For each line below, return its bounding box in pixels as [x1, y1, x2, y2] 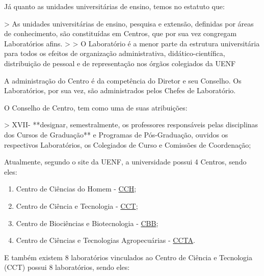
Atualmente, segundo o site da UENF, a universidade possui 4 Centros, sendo [4, 156, 247, 167]
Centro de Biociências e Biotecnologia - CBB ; [16, 217, 159, 228]
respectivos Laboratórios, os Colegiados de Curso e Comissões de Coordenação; [4, 139, 251, 150]
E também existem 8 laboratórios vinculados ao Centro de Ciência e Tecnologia [4, 252, 253, 262]
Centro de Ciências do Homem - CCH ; [16, 183, 137, 194]
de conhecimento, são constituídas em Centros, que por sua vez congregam [4, 28, 237, 39]
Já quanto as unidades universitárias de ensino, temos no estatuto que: [4, 1, 225, 11]
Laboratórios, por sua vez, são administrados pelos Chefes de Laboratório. [4, 85, 236, 96]
